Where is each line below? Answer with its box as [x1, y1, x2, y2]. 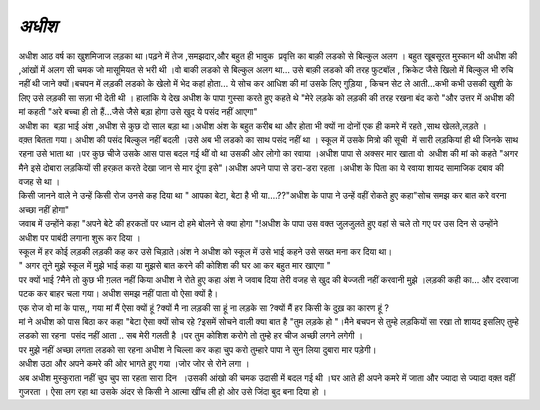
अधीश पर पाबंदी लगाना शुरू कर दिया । [18, 231, 141, 244]
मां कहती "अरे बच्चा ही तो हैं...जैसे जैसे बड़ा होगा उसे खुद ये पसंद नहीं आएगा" [18, 106, 258, 118]
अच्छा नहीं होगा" [18, 203, 70, 215]
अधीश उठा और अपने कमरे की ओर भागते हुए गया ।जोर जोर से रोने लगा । [18, 358, 250, 370]
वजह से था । [18, 176, 60, 188]
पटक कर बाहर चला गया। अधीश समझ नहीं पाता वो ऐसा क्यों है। [18, 288, 219, 300]
